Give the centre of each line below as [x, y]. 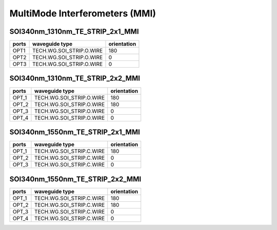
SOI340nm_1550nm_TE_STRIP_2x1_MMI [75, 132]
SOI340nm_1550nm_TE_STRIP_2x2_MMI [75, 179]
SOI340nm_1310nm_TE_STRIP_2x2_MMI [75, 79]
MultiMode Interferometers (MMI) [83, 13]
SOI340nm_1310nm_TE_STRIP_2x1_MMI [74, 32]
